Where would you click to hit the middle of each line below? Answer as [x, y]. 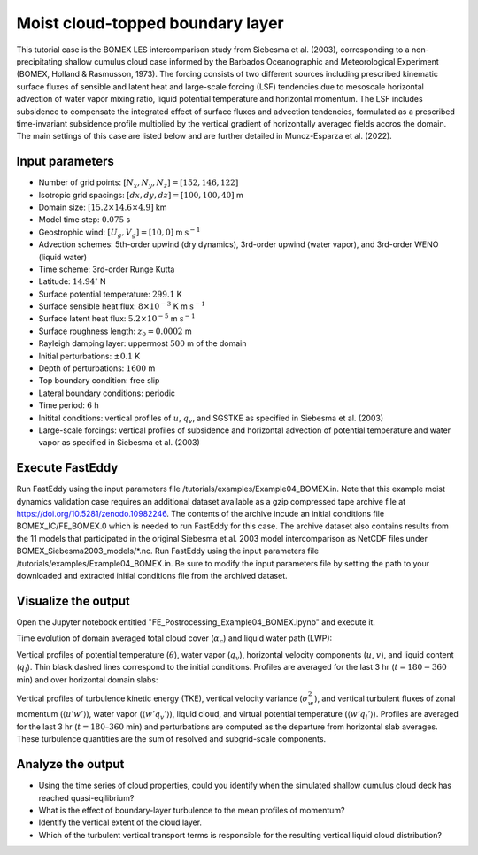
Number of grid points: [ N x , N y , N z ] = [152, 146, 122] [139, 183]
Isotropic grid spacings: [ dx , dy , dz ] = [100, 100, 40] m [141, 195]
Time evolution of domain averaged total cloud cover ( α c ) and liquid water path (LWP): [174, 639]
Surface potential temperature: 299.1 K [110, 294]
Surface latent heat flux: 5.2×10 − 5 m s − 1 [117, 318]
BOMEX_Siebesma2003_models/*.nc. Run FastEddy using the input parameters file [167, 551]
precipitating [39, 61]
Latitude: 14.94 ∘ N [72, 281]
